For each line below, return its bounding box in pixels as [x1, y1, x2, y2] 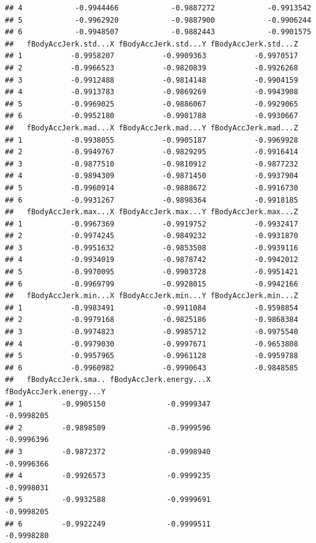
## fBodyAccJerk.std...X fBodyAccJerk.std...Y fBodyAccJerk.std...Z [5, 39, 298, 48]
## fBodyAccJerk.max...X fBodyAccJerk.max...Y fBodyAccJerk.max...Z [5, 208, 298, 217]
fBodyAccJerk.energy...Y [5, 388, 106, 396]
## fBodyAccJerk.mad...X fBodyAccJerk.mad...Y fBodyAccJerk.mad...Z [5, 123, 298, 132]
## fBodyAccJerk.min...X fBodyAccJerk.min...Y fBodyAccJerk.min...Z [5, 291, 298, 301]
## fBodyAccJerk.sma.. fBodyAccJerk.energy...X [5, 375, 211, 384]
